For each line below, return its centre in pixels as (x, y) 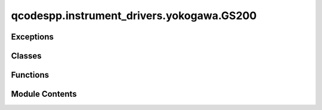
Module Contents (44, 94)
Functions (30, 75)
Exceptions (32, 37)
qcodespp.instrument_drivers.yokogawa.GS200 (134, 16)
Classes (26, 56)
